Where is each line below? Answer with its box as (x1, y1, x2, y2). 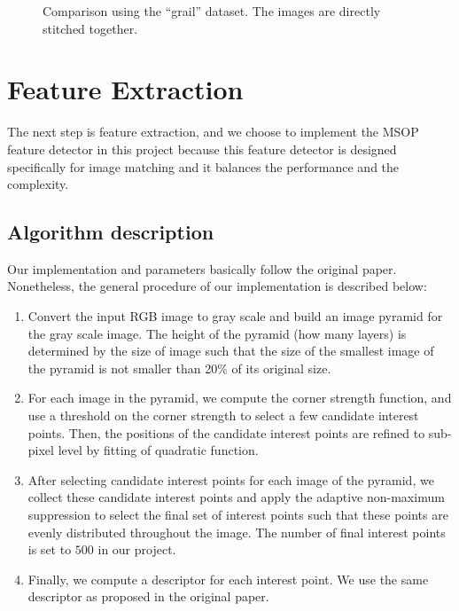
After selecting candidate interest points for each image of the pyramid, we (27, 470, 434, 489)
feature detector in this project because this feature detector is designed (7, 139, 397, 158)
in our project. (97, 540, 176, 559)
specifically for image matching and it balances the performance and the (7, 157, 400, 176)
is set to (27, 540, 72, 559)
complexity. (7, 175, 69, 193)
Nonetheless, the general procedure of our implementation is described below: (7, 277, 427, 295)
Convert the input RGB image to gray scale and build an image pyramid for (27, 307, 443, 325)
